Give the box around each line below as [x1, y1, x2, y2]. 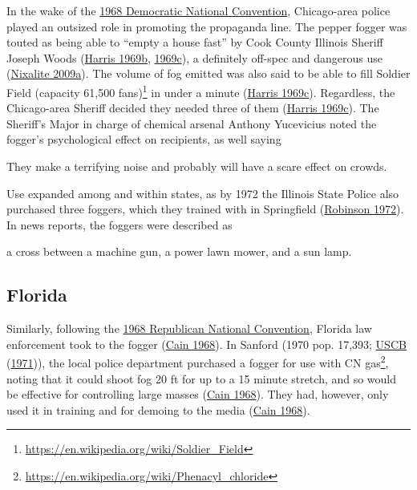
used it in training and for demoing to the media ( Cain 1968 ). [6, 401, 310, 418]
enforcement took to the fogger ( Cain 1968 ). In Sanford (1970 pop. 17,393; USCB [6, 335, 407, 352]
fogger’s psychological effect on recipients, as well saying [6, 131, 281, 148]
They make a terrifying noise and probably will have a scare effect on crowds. [6, 158, 387, 174]
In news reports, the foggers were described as [6, 216, 233, 233]
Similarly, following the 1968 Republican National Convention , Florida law [6, 320, 372, 337]
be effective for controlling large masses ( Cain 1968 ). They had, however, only [6, 386, 389, 403]
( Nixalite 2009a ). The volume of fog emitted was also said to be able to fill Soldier [6, 65, 411, 82]
